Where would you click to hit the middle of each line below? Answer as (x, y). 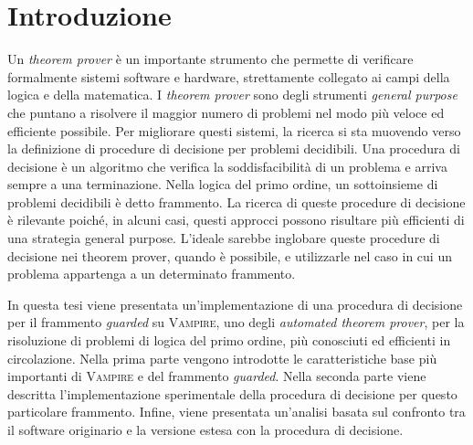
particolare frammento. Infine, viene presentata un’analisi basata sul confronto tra (236, 412)
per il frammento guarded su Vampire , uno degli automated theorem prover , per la (236, 322)
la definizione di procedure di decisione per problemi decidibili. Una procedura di (234, 148)
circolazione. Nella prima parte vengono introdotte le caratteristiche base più (222, 358)
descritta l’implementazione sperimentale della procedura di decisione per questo (232, 393)
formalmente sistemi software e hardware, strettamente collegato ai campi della (229, 76)
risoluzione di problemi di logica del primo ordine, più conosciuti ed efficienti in (229, 340)
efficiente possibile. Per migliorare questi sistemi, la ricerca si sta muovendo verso (234, 130)
